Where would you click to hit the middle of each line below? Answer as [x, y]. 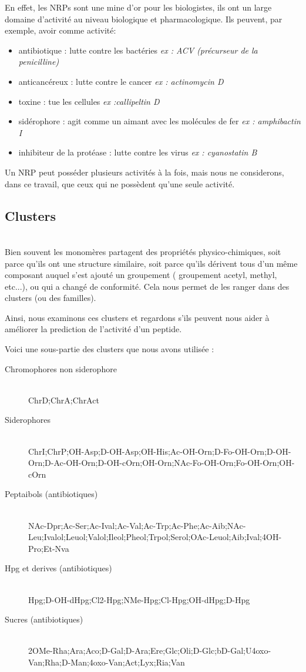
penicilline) [39, 62]
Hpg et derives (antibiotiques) [58, 568]
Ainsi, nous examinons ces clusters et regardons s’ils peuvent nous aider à [137, 317]
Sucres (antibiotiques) [44, 619]
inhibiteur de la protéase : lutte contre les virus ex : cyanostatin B [138, 152]
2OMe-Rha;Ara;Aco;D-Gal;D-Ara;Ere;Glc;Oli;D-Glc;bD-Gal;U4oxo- [150, 651]
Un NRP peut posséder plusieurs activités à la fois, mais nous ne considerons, [144, 172]
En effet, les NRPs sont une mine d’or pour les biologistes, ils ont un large [138, 7]
